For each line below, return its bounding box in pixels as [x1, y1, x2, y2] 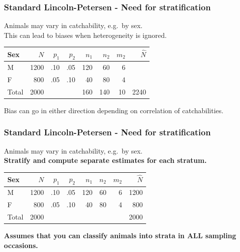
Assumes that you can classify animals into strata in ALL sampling [4, 230, 237, 241]
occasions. [4, 240, 38, 250]
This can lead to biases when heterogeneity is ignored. [4, 30, 167, 40]
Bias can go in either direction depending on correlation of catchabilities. [4, 105, 224, 115]
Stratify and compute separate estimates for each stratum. [4, 155, 207, 165]
